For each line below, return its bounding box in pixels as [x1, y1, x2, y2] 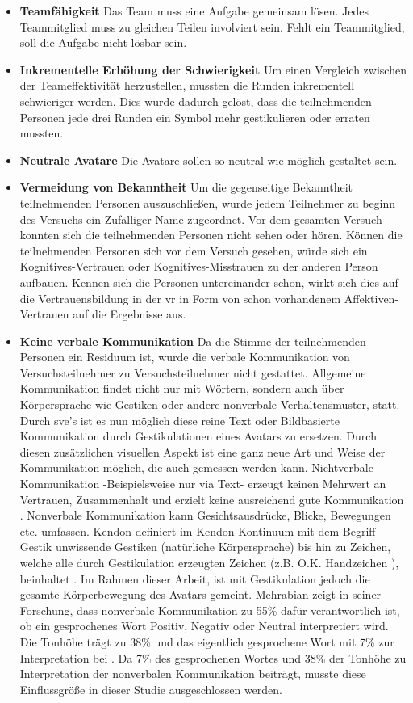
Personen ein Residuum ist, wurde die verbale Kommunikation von [19, 348, 350, 365]
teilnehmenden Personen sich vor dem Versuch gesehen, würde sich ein [19, 242, 368, 259]
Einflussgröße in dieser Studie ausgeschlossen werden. [19, 680, 282, 697]
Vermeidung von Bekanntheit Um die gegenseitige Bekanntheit [19, 179, 353, 196]
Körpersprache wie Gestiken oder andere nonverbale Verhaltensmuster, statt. [19, 396, 400, 413]
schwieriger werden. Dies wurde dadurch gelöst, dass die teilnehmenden [19, 92, 372, 109]
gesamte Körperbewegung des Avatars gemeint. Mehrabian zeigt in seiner [19, 586, 382, 603]
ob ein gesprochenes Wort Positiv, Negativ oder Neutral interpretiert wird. [19, 617, 389, 634]
